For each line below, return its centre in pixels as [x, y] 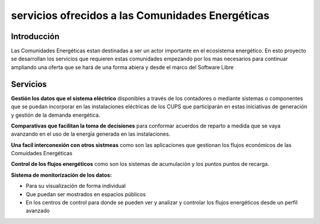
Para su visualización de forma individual [76, 186]
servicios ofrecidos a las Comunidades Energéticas [140, 15]
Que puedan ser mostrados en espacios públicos [86, 194]
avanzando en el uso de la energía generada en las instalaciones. [91, 134]
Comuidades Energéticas [42, 153]
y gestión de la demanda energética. [56, 115]
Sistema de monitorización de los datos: [61, 175]
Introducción [35, 36]
